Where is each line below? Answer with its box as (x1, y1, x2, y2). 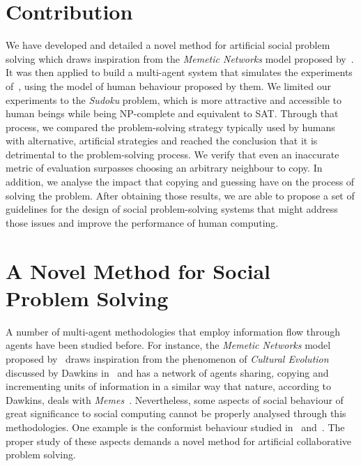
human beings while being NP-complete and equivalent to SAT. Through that (6, 106, 339, 121)
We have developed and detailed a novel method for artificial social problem (6, 38, 330, 52)
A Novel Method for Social (6, 256, 270, 285)
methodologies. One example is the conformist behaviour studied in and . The (6, 419, 345, 434)
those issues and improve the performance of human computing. (6, 215, 279, 230)
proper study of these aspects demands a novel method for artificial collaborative (6, 433, 352, 448)
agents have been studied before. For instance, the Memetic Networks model (6, 338, 331, 352)
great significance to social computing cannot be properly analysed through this (6, 406, 346, 421)
